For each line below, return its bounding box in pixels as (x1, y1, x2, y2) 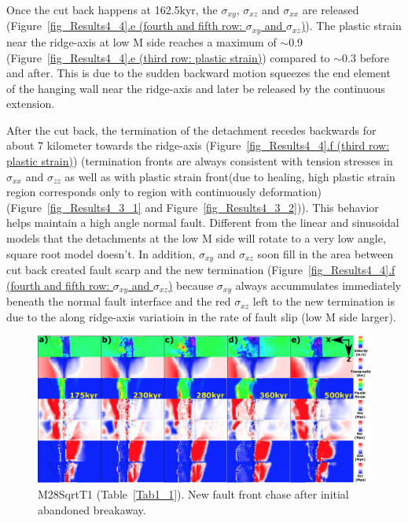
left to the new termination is (252, 293, 395, 310)
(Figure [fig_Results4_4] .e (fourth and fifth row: (6, 17, 243, 34)
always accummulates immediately (235, 276, 402, 293)
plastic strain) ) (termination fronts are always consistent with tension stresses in (6, 153, 393, 169)
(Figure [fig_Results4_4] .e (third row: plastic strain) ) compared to (6, 49, 330, 65)
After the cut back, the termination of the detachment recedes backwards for (6, 121, 377, 138)
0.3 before (342, 49, 390, 65)
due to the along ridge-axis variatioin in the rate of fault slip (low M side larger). (6, 308, 396, 325)
